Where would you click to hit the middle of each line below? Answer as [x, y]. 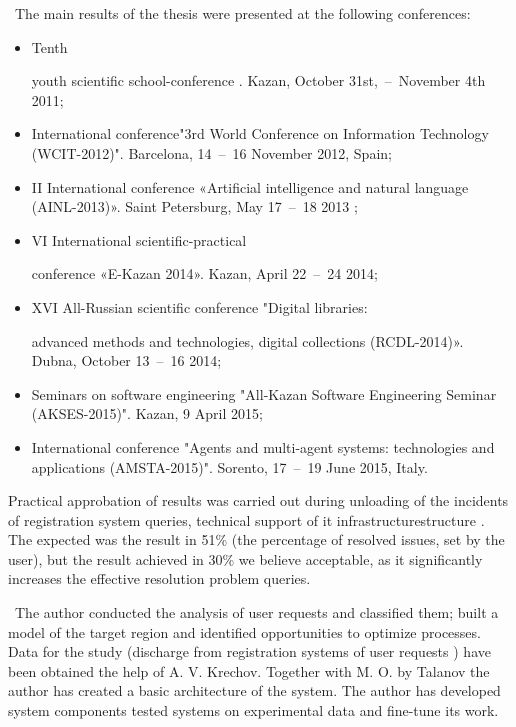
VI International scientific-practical [139, 239]
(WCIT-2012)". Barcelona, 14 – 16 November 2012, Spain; [211, 152]
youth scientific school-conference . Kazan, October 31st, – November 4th [258, 80]
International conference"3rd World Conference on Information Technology [260, 133]
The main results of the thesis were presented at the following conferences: [242, 13]
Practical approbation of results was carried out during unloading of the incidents [258, 500]
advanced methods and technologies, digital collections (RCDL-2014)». [247, 340]
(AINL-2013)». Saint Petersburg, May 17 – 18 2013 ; [194, 206]
